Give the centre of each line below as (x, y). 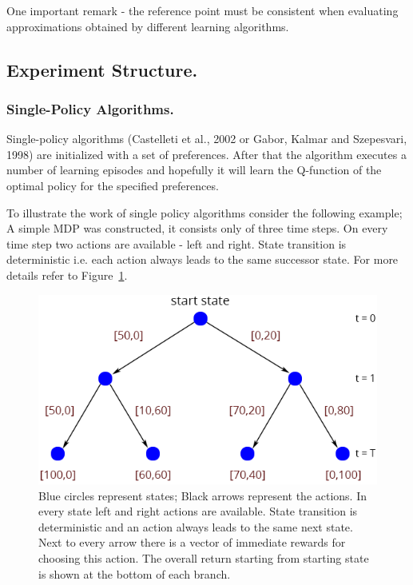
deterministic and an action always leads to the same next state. (196, 526)
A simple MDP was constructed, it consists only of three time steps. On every (197, 228)
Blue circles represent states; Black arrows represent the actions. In (203, 495)
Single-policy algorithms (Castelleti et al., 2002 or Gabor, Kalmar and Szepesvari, (207, 139)
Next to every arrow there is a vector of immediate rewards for (192, 542)
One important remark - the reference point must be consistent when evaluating (203, 10)
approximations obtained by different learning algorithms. (148, 26)
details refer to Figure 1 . (67, 275)
